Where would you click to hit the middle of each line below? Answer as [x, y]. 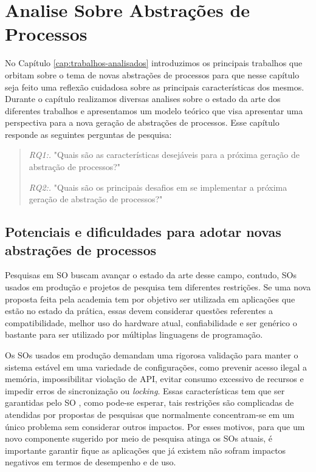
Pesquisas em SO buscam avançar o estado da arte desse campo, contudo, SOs [151, 275]
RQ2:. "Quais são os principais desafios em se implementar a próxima [158, 187]
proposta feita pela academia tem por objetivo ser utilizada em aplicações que [150, 299]
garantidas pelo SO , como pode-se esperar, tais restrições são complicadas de [149, 402]
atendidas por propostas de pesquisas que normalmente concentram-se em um [150, 414]
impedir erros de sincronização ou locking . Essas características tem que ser [145, 390]
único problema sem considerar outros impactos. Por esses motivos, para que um [155, 426]
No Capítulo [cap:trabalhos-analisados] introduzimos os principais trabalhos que [154, 63]
